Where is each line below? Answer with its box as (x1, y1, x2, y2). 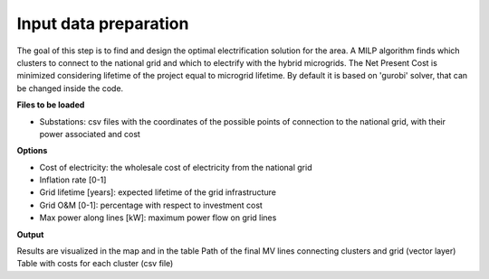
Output (16, 228, 44, 239)
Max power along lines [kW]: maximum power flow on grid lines (39, 212, 277, 223)
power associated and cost (39, 128, 140, 139)
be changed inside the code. (16, 82, 124, 94)
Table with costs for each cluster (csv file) (16, 258, 174, 269)
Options (16, 145, 48, 156)
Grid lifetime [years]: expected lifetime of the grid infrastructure (39, 187, 276, 198)
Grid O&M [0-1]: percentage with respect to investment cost (39, 200, 263, 210)
